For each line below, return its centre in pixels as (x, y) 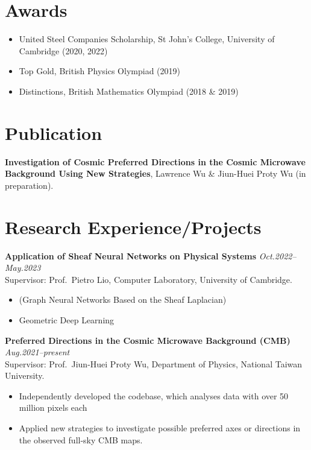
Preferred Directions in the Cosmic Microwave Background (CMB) (148, 340)
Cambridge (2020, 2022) (63, 50)
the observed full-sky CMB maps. (81, 439)
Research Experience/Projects (133, 227)
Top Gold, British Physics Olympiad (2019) (99, 71)
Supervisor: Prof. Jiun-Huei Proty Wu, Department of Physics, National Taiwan (154, 363)
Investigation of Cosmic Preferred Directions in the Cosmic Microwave (155, 161)
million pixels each (53, 407)
